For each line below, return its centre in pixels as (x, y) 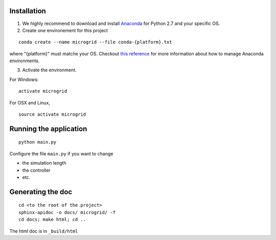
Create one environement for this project (65, 30)
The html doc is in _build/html (44, 231)
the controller (36, 170)
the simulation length (44, 163)
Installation (28, 11)
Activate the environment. (49, 70)
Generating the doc (41, 192)
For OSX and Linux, (30, 102)
